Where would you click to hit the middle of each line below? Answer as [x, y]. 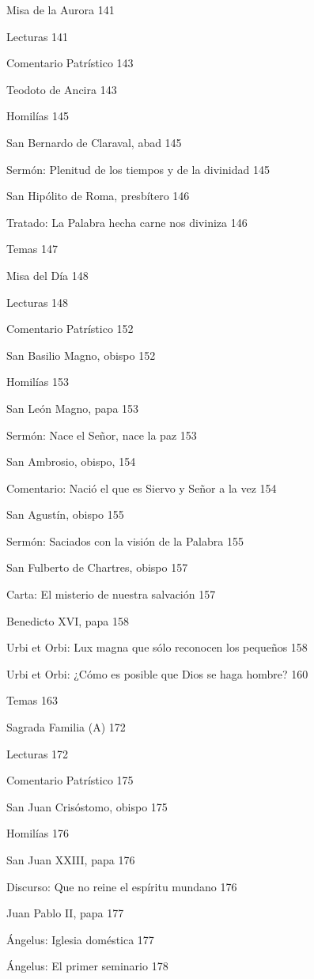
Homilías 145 [38, 116]
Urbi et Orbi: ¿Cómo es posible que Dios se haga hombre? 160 [157, 673]
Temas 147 [32, 249]
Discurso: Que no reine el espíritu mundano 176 [122, 886]
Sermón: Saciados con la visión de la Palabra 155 [125, 541]
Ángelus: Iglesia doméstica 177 [80, 939]
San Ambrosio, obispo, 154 [71, 461]
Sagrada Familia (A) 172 [66, 727]
